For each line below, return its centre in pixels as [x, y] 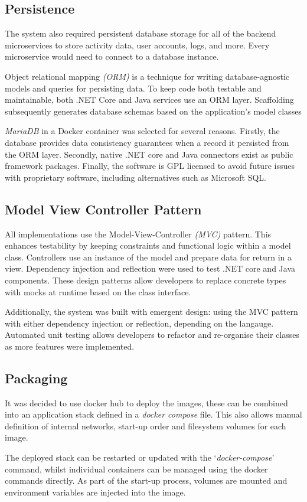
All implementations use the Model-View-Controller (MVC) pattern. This [138, 234]
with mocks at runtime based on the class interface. [98, 291]
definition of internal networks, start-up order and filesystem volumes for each [146, 426]
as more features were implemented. [70, 346]
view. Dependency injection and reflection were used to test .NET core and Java [150, 268]
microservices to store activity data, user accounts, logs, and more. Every [137, 45]
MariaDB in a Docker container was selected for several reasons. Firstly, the [142, 131]
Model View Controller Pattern [103, 209]
